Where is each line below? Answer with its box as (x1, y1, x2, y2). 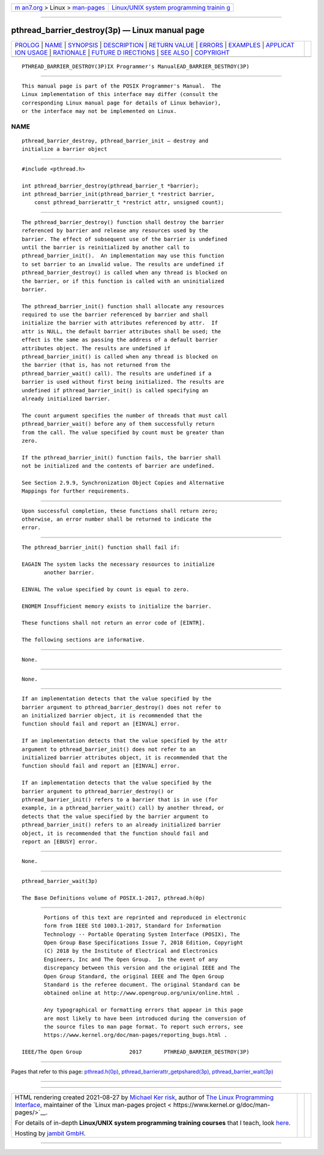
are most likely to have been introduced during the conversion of (44, 1015, 247, 1022)
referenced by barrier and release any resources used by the (22, 227, 209, 234)
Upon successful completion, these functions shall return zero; (22, 508, 218, 514)
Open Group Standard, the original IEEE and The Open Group (44, 973, 224, 980)
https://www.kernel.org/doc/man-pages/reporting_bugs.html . (44, 1032, 227, 1038)
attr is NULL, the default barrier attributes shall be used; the (22, 328, 221, 335)
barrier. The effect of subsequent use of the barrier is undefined (22, 235, 227, 243)
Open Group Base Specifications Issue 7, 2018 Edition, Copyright (44, 939, 244, 946)
